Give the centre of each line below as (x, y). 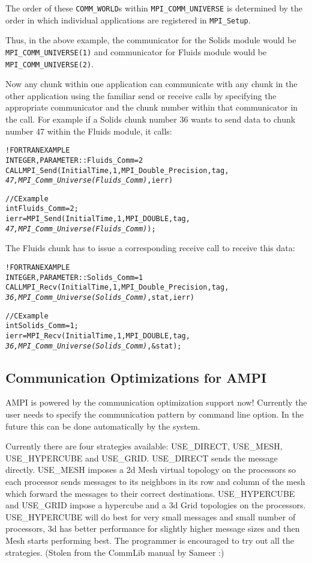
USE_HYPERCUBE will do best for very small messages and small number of (151, 516)
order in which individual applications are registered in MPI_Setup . (128, 20)
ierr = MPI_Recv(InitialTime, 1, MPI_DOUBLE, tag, (98, 336)
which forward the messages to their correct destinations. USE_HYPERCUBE (150, 493)
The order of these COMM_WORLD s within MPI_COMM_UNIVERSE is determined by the (154, 8)
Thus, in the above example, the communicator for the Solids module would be (151, 40)
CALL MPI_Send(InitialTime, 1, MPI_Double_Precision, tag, (117, 170)
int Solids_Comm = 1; (42, 326)
